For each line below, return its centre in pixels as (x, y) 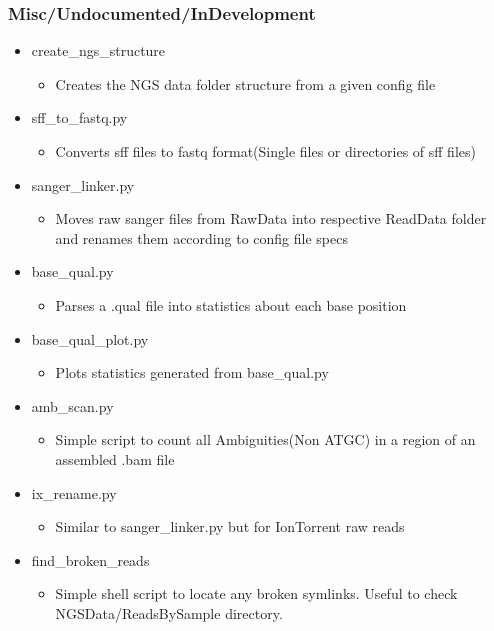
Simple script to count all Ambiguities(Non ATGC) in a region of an (265, 439)
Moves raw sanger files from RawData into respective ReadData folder (271, 218)
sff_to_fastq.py (79, 117)
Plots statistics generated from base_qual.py (192, 372)
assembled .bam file (115, 458)
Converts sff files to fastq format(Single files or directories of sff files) (265, 151)
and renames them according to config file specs (201, 237)
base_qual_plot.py (90, 338)
